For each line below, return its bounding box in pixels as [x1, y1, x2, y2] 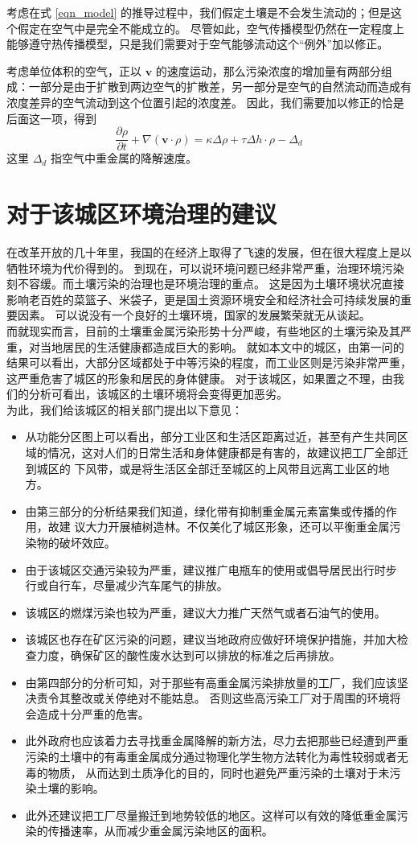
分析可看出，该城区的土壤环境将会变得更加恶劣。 [28, 385, 288, 402]
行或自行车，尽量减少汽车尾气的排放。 [25, 577, 228, 594]
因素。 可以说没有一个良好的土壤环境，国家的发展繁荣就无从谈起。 [17, 307, 371, 323]
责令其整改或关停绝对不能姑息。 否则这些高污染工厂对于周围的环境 [36, 690, 390, 706]
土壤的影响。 [36, 780, 104, 797]
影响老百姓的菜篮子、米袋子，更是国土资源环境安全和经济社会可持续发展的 [6, 290, 400, 307]
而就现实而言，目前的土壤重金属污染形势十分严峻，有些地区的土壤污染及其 [6, 322, 400, 339]
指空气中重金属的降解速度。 [50, 150, 197, 167]
